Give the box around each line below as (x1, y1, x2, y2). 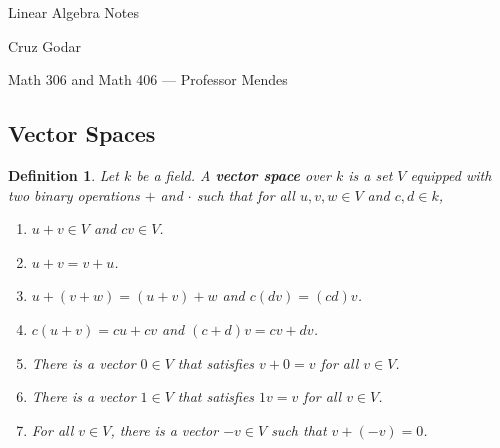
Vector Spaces (8, 118, 156, 149)
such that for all (196, 184, 295, 205)
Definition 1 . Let (8, 164, 119, 185)
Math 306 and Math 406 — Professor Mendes (8, 69, 288, 90)
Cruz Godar (8, 35, 81, 56)
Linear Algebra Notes (8, 2, 140, 22)
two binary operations (8, 184, 140, 205)
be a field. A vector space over (136, 164, 331, 185)
